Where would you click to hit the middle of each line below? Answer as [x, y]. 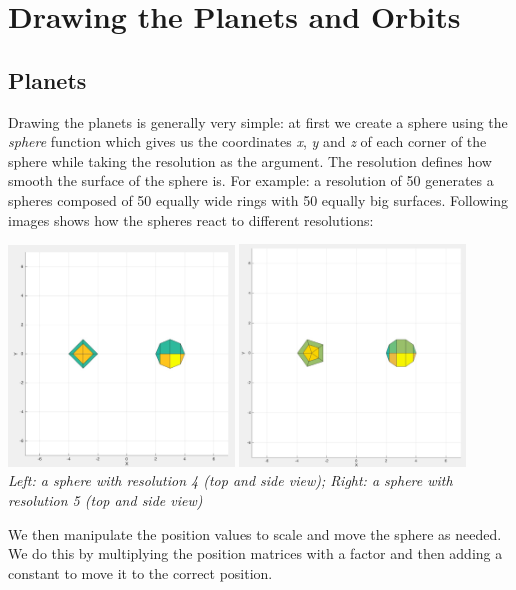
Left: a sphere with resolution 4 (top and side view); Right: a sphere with [230, 480]
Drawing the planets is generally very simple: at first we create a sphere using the [258, 121]
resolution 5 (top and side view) [105, 499]
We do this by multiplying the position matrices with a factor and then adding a [255, 553]
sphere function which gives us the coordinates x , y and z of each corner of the [247, 141]
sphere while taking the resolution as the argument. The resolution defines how [250, 160]
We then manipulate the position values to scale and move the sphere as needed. [255, 533]
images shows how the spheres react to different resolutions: [191, 219]
